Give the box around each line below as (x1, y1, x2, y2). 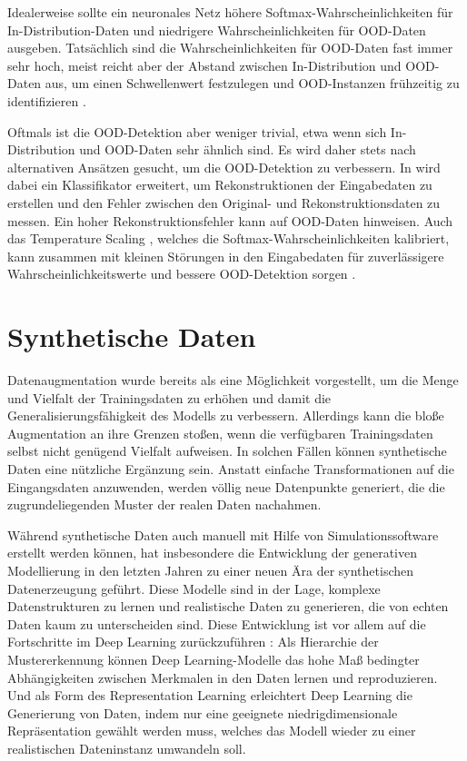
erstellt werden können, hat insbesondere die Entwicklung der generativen (7, 543, 417, 562)
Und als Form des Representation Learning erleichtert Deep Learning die (7, 686, 412, 705)
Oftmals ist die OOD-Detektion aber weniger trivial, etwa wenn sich (7, 122, 387, 141)
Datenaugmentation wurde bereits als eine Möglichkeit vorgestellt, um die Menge (7, 371, 459, 390)
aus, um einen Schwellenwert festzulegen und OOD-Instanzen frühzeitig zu (45, 74, 460, 93)
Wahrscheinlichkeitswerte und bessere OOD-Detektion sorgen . (7, 264, 356, 283)
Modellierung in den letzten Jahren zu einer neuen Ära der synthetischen (7, 560, 414, 579)
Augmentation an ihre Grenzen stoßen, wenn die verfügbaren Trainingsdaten (7, 423, 433, 442)
